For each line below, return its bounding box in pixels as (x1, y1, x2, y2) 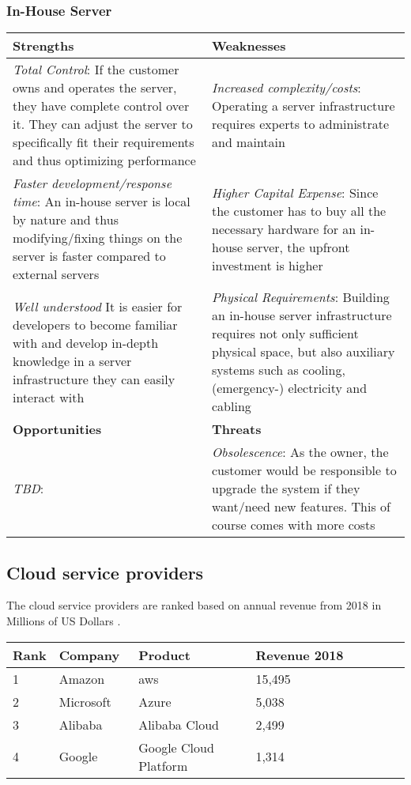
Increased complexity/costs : (212, 78, 361, 97)
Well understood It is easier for (13, 296, 183, 315)
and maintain (212, 133, 285, 152)
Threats (212, 420, 262, 439)
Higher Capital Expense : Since (212, 183, 379, 202)
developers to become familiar (13, 315, 178, 334)
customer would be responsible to (212, 461, 397, 480)
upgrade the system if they (212, 479, 360, 498)
